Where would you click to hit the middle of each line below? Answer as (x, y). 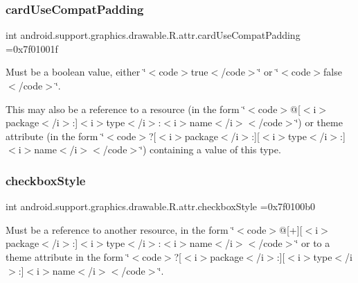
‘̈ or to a (313, 243)
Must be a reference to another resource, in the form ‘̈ (120, 229)
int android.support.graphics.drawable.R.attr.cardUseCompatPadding (153, 35)
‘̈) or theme (319, 122)
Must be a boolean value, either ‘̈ (76, 72)
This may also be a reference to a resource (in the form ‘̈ (126, 109)
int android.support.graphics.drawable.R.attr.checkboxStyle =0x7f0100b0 (161, 206)
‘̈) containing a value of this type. (211, 149)
